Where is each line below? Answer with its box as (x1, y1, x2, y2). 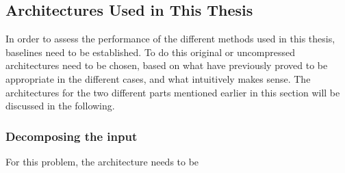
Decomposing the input (5, 127, 138, 144)
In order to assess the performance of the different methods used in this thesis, (5, 31, 335, 46)
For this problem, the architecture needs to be (5, 154, 199, 168)
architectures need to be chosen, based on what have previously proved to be (5, 58, 328, 72)
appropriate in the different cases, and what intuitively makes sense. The (5, 71, 311, 85)
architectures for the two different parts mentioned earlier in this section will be (5, 85, 340, 99)
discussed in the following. (5, 98, 115, 113)
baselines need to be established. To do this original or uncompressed (5, 44, 295, 59)
